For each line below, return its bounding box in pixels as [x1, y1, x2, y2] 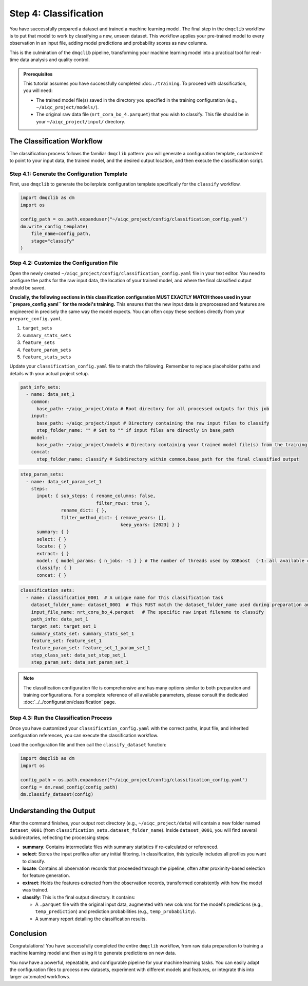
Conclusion [9, 929, 47, 938]
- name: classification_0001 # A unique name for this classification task [26, 594, 223, 600]
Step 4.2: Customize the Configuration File [9, 260, 118, 267]
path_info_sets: [20, 384, 62, 390]
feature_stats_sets [22, 354, 71, 360]
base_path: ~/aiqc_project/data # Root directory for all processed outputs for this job [36, 406, 269, 411]
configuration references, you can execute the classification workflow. [9, 732, 159, 738]
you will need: [23, 87, 53, 94]
